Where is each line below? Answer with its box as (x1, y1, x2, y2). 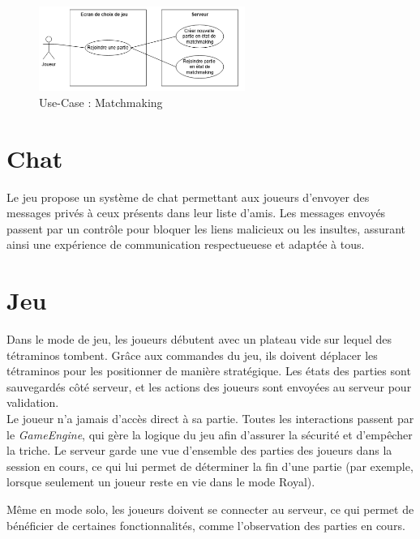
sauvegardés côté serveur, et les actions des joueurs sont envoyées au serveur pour (6, 378, 412, 395)
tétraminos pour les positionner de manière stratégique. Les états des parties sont (6, 362, 411, 379)
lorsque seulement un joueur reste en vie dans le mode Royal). (6, 473, 315, 490)
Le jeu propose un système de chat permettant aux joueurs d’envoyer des (6, 188, 370, 205)
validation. (6, 394, 59, 411)
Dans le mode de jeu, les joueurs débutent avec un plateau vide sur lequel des (6, 331, 392, 348)
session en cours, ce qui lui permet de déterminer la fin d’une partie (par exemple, (6, 457, 414, 474)
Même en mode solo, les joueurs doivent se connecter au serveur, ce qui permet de (6, 501, 414, 518)
